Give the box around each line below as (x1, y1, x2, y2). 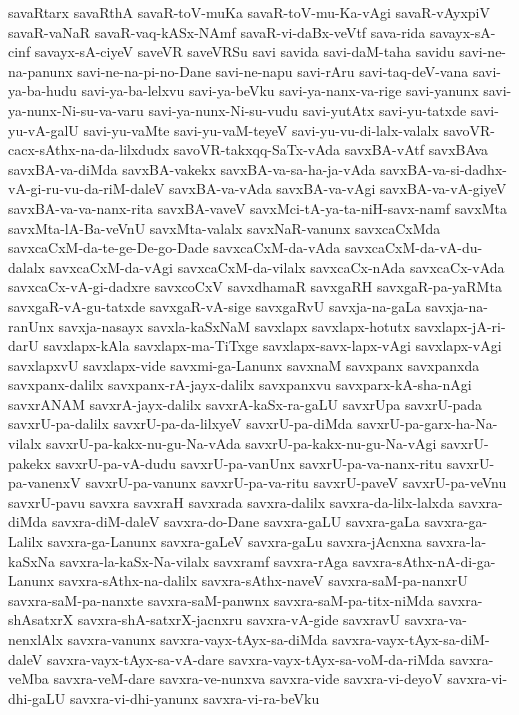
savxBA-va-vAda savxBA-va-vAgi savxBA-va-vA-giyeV (169, 178, 507, 199)
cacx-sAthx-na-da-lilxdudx (8, 139, 170, 160)
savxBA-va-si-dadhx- (380, 158, 507, 179)
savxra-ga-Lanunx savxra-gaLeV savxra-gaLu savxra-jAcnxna (47, 531, 422, 552)
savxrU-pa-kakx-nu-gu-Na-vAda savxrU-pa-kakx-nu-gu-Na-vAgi (46, 433, 437, 454)
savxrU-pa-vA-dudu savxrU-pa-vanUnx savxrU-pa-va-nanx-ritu (55, 452, 443, 473)
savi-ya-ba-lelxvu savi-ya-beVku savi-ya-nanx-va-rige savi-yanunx (81, 80, 479, 101)
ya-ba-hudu (8, 80, 77, 101)
